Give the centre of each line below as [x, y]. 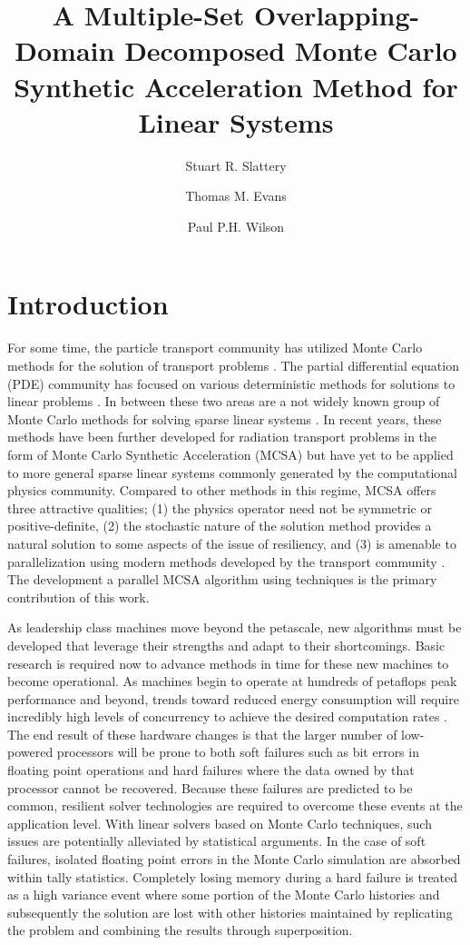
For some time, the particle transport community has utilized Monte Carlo [215, 348]
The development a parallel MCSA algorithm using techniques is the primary [222, 579]
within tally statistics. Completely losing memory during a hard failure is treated [233, 876]
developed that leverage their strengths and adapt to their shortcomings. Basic [226, 645]
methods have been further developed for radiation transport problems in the [222, 437]
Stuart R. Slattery [236, 165]
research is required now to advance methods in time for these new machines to [228, 663]
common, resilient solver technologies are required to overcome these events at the [235, 806]
